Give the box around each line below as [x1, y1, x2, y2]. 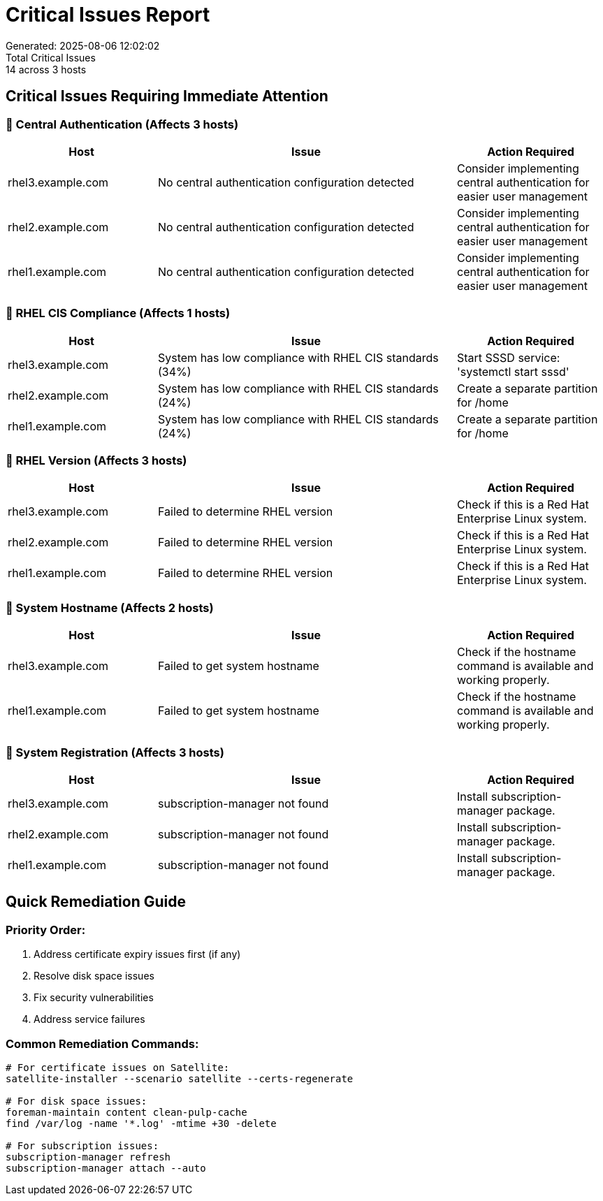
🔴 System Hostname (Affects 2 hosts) [6, 600, 214, 615]
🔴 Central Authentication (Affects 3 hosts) [6, 117, 239, 131]
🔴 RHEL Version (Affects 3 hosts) [6, 453, 187, 468]
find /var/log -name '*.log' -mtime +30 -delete [6, 1117, 277, 1129]
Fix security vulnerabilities [34, 991, 154, 1004]
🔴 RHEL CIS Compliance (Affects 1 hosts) [6, 306, 231, 321]
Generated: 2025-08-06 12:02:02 [6, 39, 160, 52]
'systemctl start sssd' [457, 364, 569, 379]
